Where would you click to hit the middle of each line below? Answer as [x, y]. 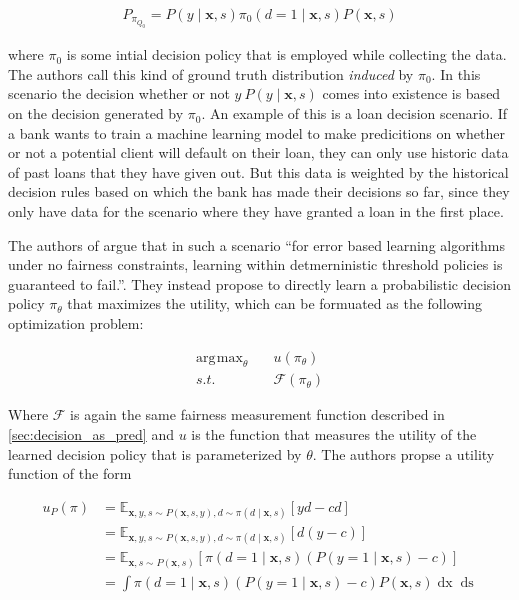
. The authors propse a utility [403, 453]
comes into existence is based [411, 93]
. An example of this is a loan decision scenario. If [354, 113]
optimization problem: [76, 323]
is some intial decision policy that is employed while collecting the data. [286, 54]
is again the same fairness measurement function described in [257, 414]
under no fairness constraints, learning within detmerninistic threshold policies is [255, 264]
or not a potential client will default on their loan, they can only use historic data [258, 152]
